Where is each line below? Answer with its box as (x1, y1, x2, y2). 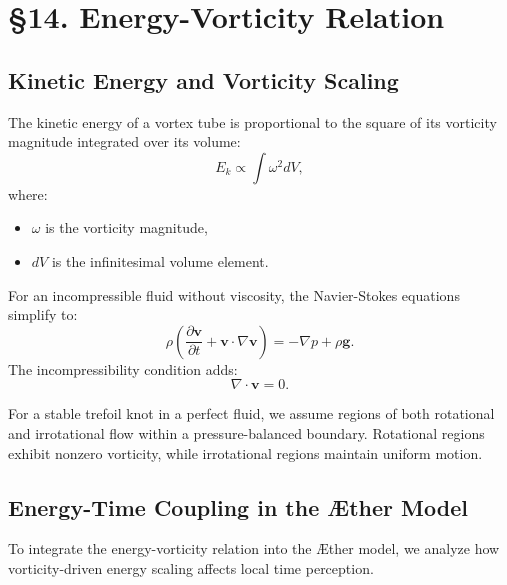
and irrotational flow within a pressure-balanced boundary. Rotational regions (8, 422, 485, 443)
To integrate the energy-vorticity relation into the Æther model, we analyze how (8, 538, 500, 559)
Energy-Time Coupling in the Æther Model (8, 491, 468, 522)
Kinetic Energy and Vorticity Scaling (8, 64, 399, 95)
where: (8, 183, 48, 204)
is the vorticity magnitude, (45, 217, 208, 238)
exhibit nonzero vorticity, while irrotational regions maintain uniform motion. (8, 442, 483, 463)
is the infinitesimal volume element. (51, 250, 269, 271)
